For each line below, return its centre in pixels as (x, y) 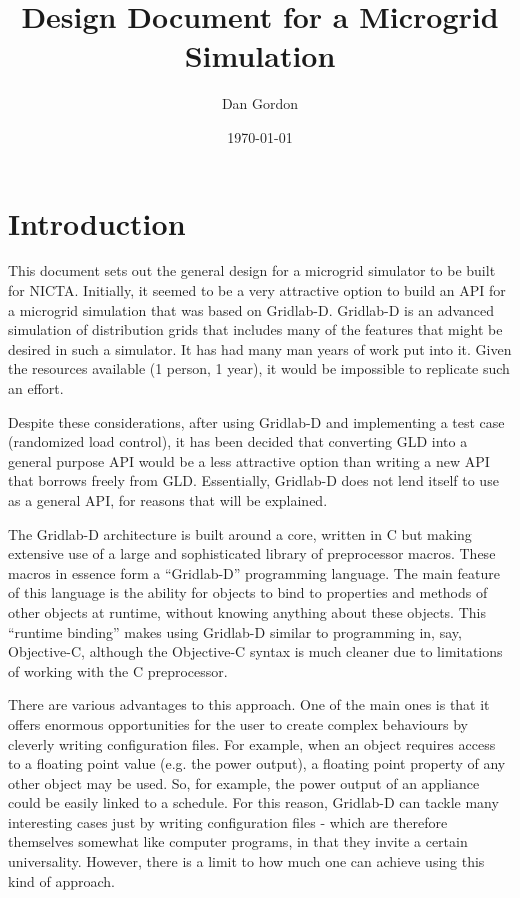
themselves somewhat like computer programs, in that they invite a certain (238, 841)
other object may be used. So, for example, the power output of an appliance (244, 782)
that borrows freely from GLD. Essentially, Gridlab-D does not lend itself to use (253, 480)
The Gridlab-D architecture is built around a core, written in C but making (240, 533)
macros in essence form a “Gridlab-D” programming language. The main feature (254, 572)
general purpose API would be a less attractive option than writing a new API (249, 460)
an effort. (36, 388)
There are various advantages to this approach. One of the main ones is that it (249, 704)
